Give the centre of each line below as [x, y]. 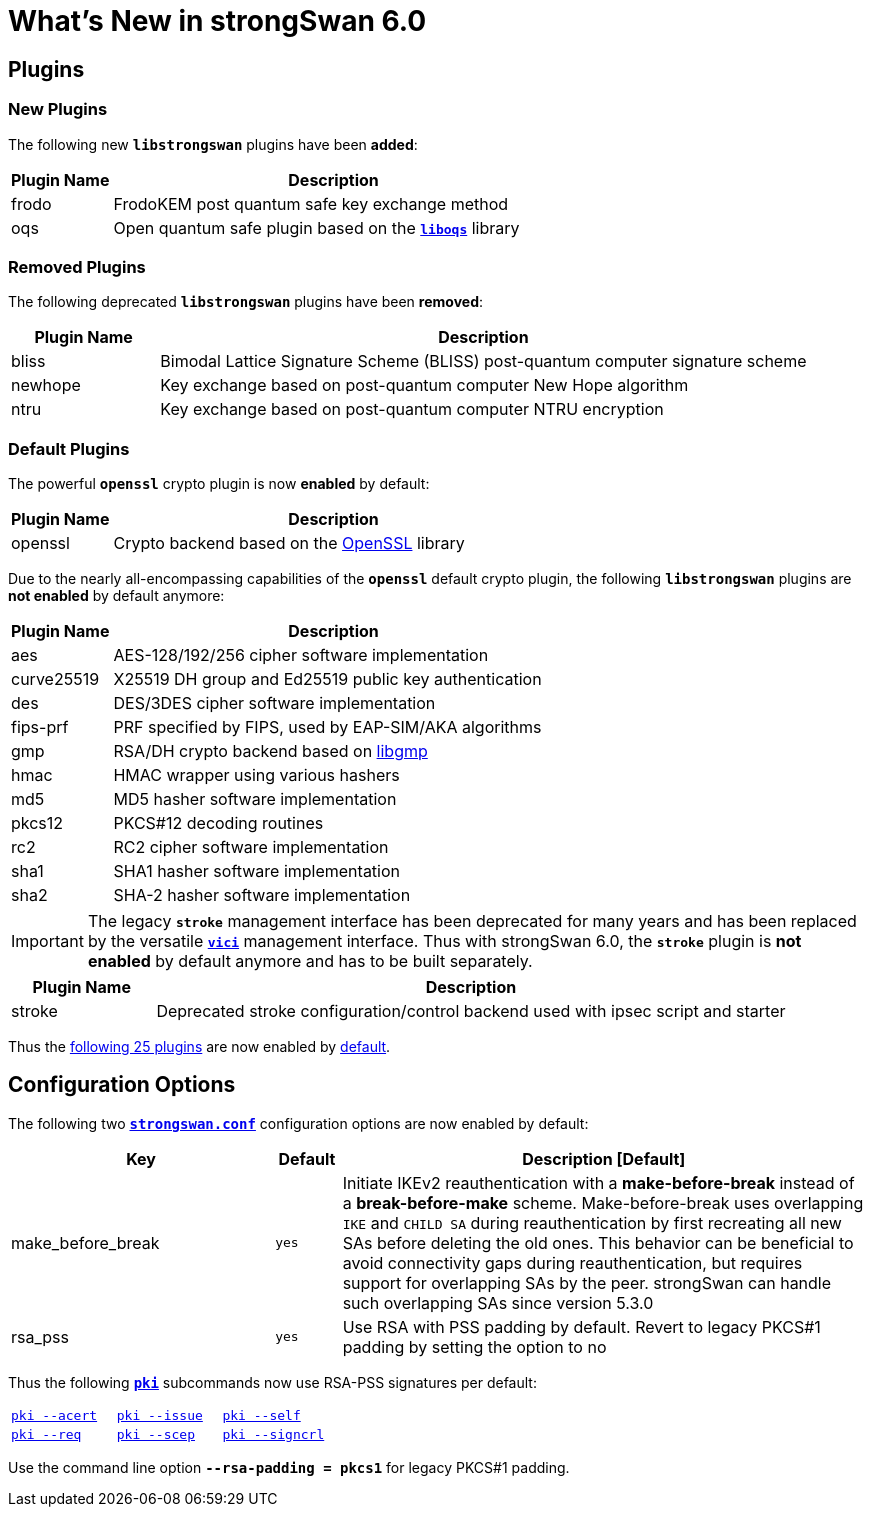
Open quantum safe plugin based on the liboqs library [316, 227]
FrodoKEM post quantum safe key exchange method [311, 203]
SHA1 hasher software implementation [257, 871]
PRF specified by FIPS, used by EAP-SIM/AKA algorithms [327, 727]
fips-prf [40, 727]
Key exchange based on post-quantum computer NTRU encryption [412, 409]
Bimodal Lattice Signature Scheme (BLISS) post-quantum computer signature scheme [483, 361]
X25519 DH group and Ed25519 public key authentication [327, 679]
